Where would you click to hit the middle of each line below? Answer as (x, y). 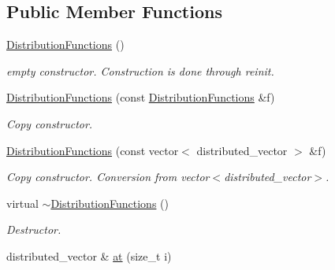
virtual (22, 203)
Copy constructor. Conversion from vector (108, 177)
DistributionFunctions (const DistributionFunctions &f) (141, 97)
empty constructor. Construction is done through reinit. (140, 70)
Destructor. (34, 229)
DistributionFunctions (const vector (93, 150)
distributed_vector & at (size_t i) (89, 255)
